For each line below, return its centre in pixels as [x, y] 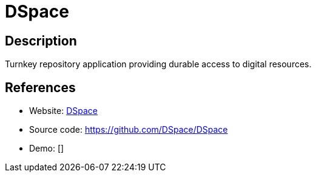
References [40, 87]
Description [41, 41]
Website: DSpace [64, 111]
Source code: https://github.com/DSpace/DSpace [129, 130]
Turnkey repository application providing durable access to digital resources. [158, 64]
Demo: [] [47, 149]
